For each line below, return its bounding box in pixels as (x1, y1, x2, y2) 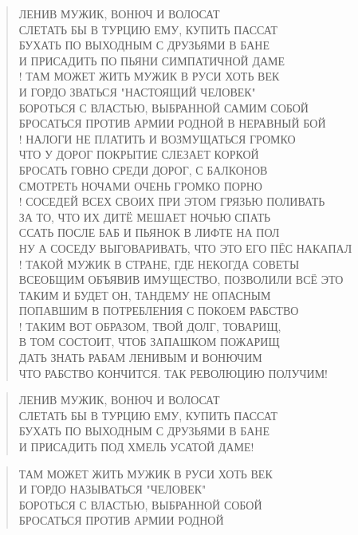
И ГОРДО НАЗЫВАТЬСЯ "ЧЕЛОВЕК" (18, 481, 207, 498)
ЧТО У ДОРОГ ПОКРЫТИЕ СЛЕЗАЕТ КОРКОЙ (18, 146, 259, 163)
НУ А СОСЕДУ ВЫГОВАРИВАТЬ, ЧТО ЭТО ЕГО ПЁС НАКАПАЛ (18, 239, 352, 256)
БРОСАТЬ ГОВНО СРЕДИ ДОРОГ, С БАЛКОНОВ (18, 161, 268, 178)
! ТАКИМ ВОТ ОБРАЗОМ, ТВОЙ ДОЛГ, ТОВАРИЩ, (18, 317, 281, 334)
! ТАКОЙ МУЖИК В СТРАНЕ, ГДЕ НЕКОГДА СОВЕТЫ (18, 255, 300, 272)
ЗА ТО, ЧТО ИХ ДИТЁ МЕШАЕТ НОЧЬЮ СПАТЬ (18, 208, 271, 225)
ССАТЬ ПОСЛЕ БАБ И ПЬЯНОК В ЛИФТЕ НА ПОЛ (18, 224, 280, 241)
